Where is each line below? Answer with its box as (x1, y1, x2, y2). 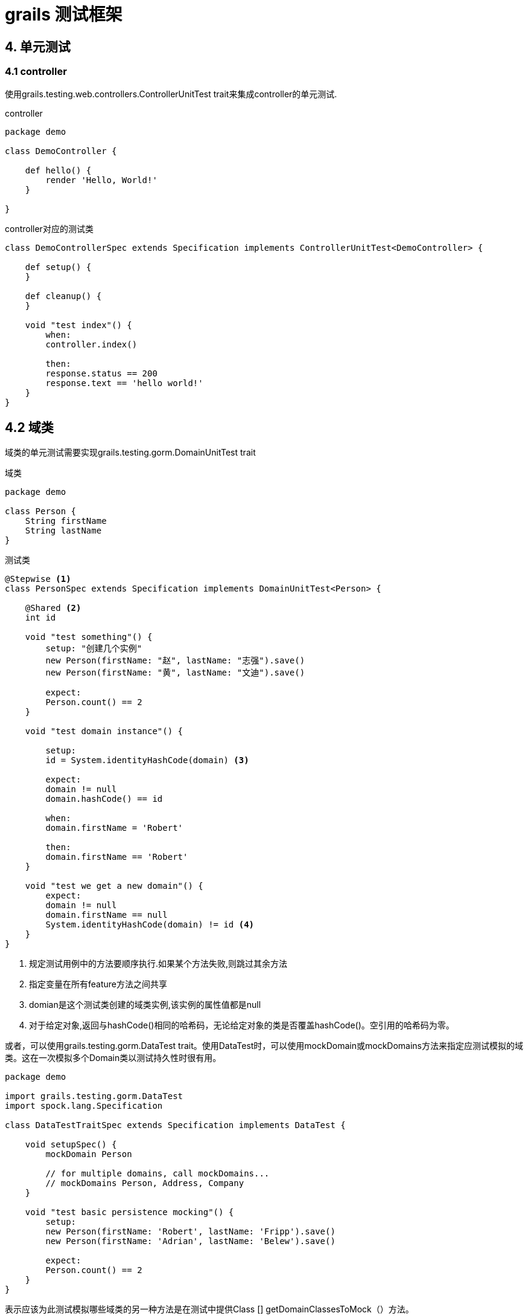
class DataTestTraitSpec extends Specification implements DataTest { (5, 1120, 346, 1131)
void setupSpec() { (25, 1140, 117, 1150)
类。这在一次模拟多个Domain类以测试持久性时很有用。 (5, 1053, 221, 1063)
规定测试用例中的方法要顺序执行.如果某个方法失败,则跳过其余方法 (29, 958, 288, 969)
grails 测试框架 (5, 4, 122, 25)
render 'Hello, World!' (45, 175, 157, 185)
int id (25, 613, 56, 623)
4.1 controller (5, 65, 67, 78)
